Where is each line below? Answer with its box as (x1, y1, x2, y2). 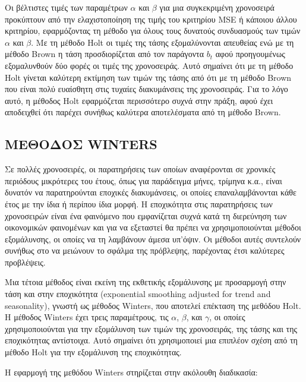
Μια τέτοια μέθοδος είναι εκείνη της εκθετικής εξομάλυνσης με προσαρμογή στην (5, 276, 286, 288)
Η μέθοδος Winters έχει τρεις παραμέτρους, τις (5, 311, 169, 323)
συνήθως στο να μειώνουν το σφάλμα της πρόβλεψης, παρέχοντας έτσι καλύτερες (5, 244, 285, 257)
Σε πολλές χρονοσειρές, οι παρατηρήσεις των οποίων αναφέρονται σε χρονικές (5, 163, 276, 175)
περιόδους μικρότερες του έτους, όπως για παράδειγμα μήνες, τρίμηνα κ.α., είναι (5, 174, 282, 187)
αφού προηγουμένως (215, 48, 285, 60)
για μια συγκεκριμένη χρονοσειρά (159, 1, 275, 13)
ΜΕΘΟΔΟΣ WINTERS (5, 135, 157, 153)
